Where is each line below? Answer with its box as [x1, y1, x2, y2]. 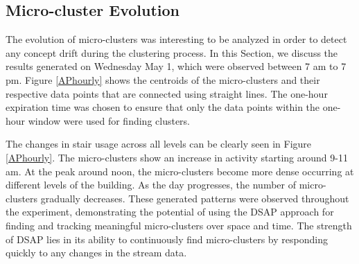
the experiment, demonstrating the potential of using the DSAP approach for [6, 204, 334, 219]
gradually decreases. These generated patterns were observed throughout [40, 191, 349, 205]
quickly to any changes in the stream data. [6, 245, 187, 260]
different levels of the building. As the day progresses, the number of [6, 177, 296, 192]
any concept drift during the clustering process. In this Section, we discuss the [6, 45, 338, 60]
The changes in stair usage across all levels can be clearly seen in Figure [6, 137, 312, 151]
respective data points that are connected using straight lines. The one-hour [6, 86, 328, 100]
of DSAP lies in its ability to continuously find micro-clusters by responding [6, 231, 328, 246]
